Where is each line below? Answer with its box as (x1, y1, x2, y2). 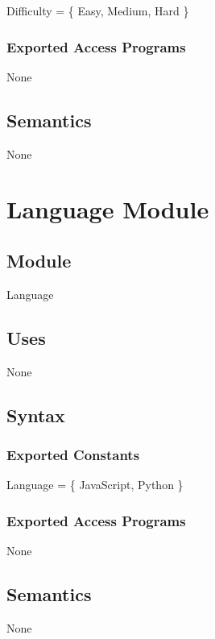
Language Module (6, 193, 209, 226)
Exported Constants (6, 444, 140, 464)
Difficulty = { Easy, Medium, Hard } (6, 2, 189, 19)
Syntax (6, 402, 65, 427)
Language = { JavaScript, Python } (6, 476, 184, 493)
